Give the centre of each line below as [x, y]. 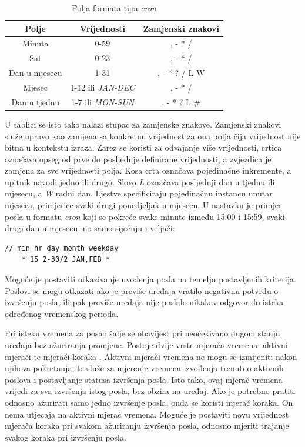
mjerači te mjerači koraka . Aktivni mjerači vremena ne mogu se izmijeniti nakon [151, 356]
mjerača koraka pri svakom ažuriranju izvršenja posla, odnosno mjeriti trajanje [147, 426]
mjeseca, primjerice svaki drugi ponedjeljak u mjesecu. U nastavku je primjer [143, 205]
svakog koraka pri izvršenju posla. [66, 437]
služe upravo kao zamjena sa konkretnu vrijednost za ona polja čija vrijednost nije [153, 136]
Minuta [36, 43]
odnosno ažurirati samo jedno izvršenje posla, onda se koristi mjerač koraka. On [149, 402]
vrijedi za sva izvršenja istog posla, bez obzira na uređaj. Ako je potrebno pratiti [150, 391]
